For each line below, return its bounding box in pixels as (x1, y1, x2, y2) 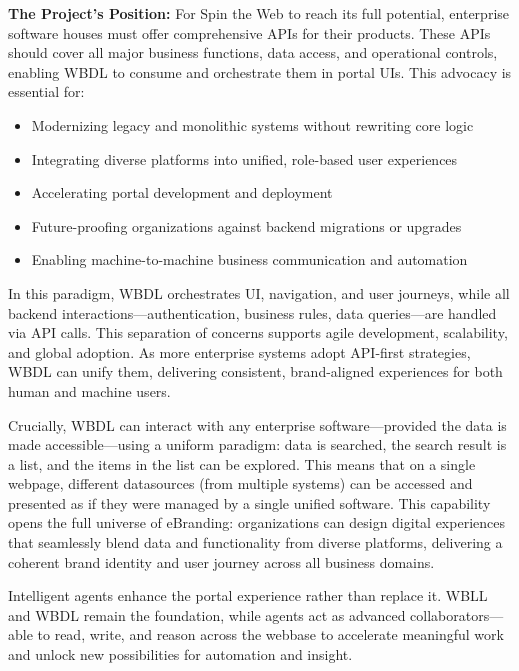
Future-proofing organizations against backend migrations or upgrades (31, 215, 462, 236)
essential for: (8, 81, 85, 102)
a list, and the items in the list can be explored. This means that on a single (8, 453, 476, 474)
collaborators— (410, 604, 504, 625)
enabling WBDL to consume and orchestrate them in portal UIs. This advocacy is (8, 61, 512, 82)
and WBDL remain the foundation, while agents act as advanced (8, 604, 406, 625)
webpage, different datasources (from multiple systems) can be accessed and (8, 473, 473, 494)
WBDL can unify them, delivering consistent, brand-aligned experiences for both (8, 361, 503, 382)
